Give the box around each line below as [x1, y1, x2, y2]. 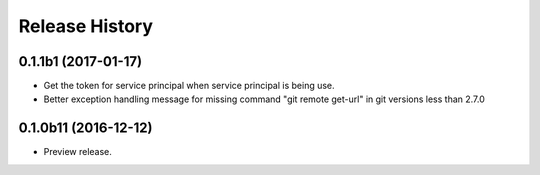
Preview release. [43, 146, 112, 158]
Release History [18, 15, 154, 37]
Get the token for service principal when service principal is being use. [43, 80, 335, 92]
